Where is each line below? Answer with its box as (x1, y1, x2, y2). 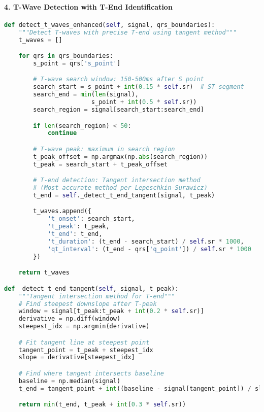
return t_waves (18, 269, 70, 277)
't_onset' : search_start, (47, 215, 135, 223)
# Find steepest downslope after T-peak (18, 300, 157, 307)
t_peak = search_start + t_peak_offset (33, 160, 168, 168)
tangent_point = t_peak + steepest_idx (18, 346, 153, 354)
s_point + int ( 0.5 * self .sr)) (91, 98, 197, 106)
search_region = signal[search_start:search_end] (33, 106, 204, 113)
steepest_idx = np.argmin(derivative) (18, 323, 150, 330)
